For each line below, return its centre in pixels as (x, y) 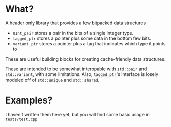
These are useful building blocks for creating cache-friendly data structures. (85, 59)
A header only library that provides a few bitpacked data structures (76, 23)
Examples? (29, 100)
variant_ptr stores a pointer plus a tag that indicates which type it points (89, 43)
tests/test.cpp (21, 119)
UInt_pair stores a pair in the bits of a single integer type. (73, 33)
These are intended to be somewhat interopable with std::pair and (76, 69)
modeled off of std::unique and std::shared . (52, 80)
